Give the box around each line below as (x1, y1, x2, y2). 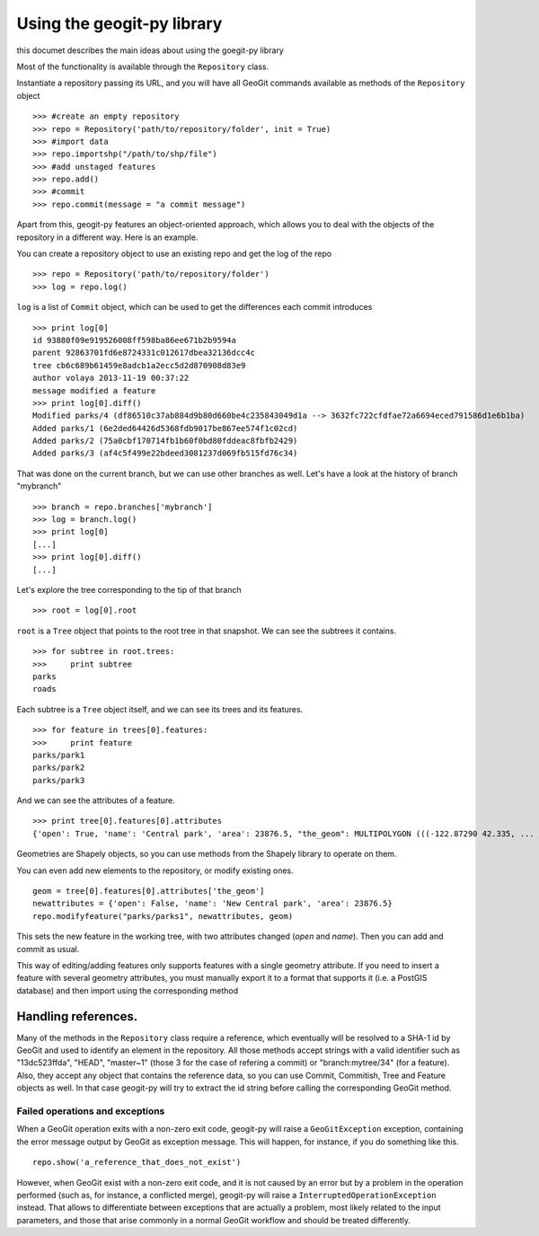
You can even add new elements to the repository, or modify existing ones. (16, 865, 294, 876)
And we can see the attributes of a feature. (16, 795, 175, 806)
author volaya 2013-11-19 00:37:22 (32, 373, 190, 384)
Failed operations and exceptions (16, 1105, 165, 1117)
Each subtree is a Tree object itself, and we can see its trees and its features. (16, 703, 304, 714)
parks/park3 (32, 775, 85, 785)
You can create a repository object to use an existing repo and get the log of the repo (16, 248, 332, 260)
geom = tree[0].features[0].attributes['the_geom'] (32, 886, 265, 896)
